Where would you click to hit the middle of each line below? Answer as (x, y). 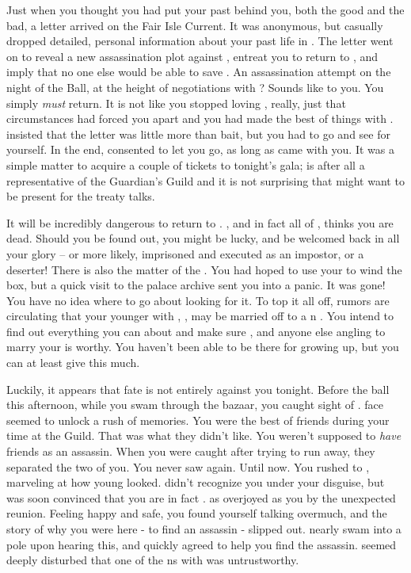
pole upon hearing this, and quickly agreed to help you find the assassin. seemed (202, 544)
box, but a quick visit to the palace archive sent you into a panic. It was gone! (196, 285)
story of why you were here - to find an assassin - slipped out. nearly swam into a (204, 529)
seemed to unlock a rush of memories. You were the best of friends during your (198, 420)
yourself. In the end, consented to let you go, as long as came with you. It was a (200, 149)
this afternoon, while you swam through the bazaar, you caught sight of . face (195, 405)
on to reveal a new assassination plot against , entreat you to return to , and (192, 56)
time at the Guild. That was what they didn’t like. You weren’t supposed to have (204, 435)
